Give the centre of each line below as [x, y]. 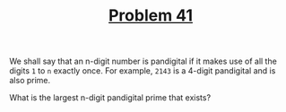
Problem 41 [151, 16]
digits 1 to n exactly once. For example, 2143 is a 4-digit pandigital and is [143, 71]
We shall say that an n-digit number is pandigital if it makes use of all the [143, 61]
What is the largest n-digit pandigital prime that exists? [110, 98]
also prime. [30, 81]
